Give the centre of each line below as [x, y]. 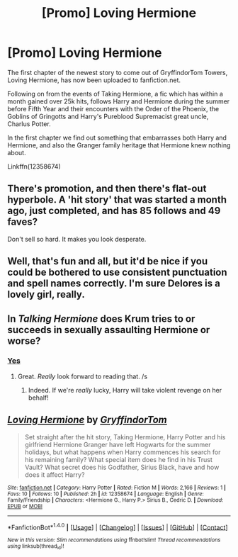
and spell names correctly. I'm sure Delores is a [114, 284]
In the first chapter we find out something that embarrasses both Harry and [117, 137]
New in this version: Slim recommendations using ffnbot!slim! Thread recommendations [114, 540]
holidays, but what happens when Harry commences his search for [123, 452]
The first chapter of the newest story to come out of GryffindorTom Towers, [118, 72]
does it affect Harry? [55, 474]
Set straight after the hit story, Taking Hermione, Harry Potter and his [125, 437]
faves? [23, 222]
